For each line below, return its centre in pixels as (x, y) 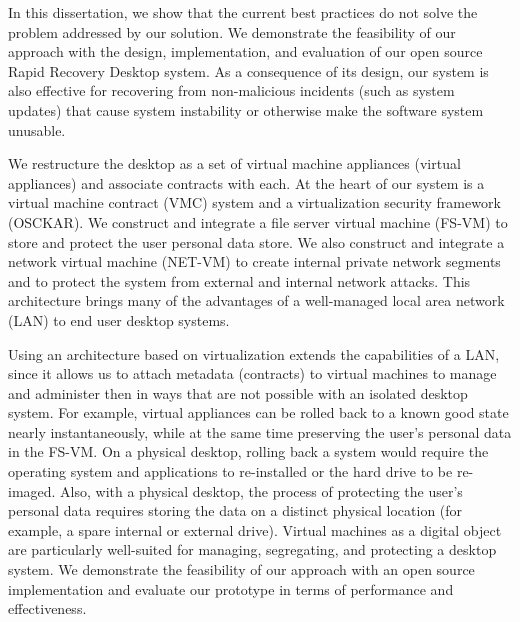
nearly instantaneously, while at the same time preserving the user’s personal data (260, 431)
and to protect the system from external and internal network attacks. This (239, 280)
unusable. (37, 129)
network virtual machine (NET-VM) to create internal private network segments (254, 261)
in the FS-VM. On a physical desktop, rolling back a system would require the (248, 451)
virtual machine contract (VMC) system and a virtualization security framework (254, 202)
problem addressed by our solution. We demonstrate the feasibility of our (232, 31)
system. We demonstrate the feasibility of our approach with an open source (241, 569)
